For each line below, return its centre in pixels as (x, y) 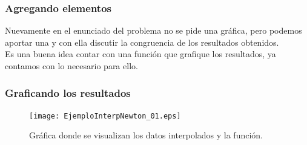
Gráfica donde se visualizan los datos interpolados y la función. (146, 135)
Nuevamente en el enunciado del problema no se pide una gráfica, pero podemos (153, 30)
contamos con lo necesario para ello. (71, 66)
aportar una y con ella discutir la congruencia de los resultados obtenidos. (142, 42)
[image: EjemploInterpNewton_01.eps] (105, 116)
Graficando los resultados (68, 92)
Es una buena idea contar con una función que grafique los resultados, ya (140, 54)
